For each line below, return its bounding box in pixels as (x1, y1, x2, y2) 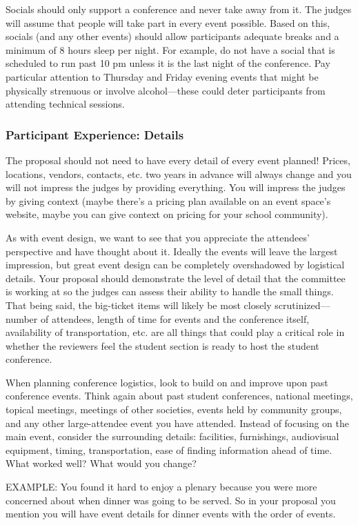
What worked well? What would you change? (6, 456, 197, 470)
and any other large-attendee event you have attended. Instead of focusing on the (6, 415, 350, 430)
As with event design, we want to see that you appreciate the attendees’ (6, 230, 310, 244)
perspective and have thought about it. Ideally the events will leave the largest (6, 244, 338, 258)
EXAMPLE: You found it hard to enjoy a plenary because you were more (6, 479, 317, 494)
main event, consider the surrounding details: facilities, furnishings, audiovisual (6, 429, 339, 444)
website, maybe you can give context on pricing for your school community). (6, 207, 328, 221)
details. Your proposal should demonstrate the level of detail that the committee (6, 270, 346, 285)
